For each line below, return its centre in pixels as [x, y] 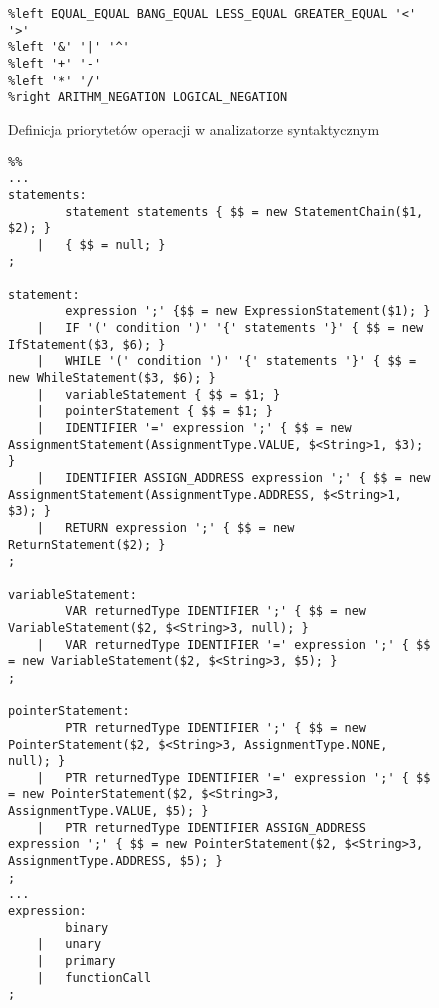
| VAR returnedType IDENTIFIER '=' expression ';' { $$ [233, 644]
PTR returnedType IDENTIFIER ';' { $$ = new [215, 727]
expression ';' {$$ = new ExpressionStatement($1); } [248, 311]
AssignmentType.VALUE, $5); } [108, 811]
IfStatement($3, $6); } [87, 344]
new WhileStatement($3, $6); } [112, 378]
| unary [69, 944]
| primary [76, 961]
